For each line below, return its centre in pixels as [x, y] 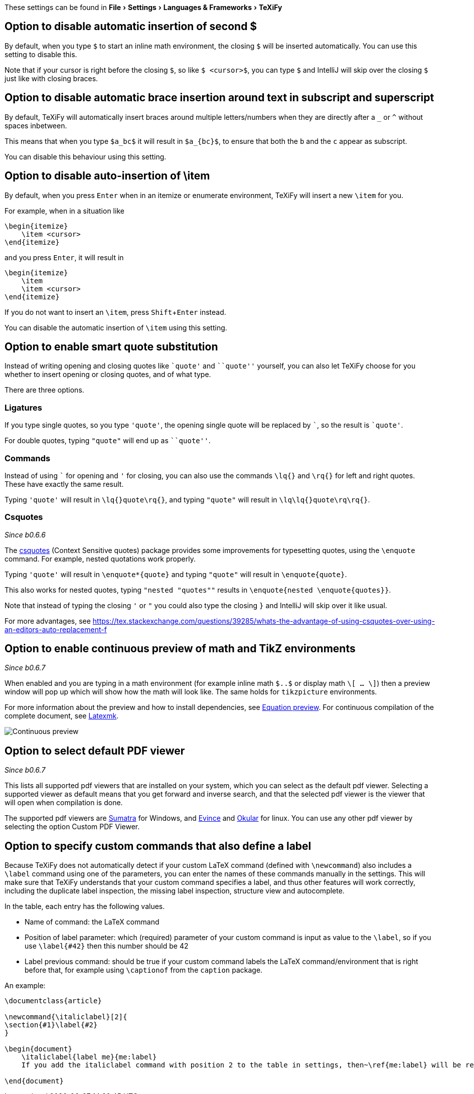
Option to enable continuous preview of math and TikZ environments [180, 649]
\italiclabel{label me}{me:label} [89, 1057]
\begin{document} [38, 1049]
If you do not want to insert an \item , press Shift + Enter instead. [115, 312]
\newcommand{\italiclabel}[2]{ [66, 1017]
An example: [25, 986]
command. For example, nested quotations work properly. [100, 559]
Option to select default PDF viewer [95, 751]
